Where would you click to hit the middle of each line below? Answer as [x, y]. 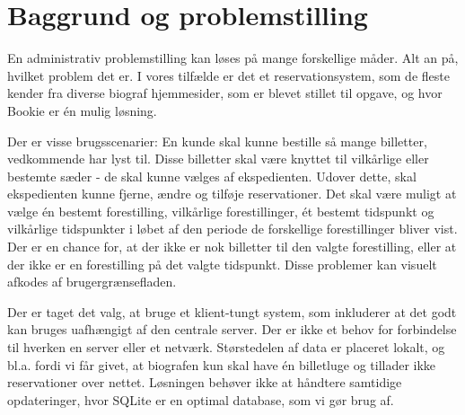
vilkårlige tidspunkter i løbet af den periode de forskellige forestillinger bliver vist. [232, 229]
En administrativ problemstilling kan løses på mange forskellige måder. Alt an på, [233, 58]
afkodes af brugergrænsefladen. [92, 282]
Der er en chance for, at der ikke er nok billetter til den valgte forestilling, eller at [232, 247]
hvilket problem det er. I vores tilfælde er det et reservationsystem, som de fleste [228, 75]
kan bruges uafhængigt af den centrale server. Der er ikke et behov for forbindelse [232, 329]
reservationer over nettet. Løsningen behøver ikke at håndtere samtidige [205, 382]
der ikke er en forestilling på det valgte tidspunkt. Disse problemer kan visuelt [222, 264]
